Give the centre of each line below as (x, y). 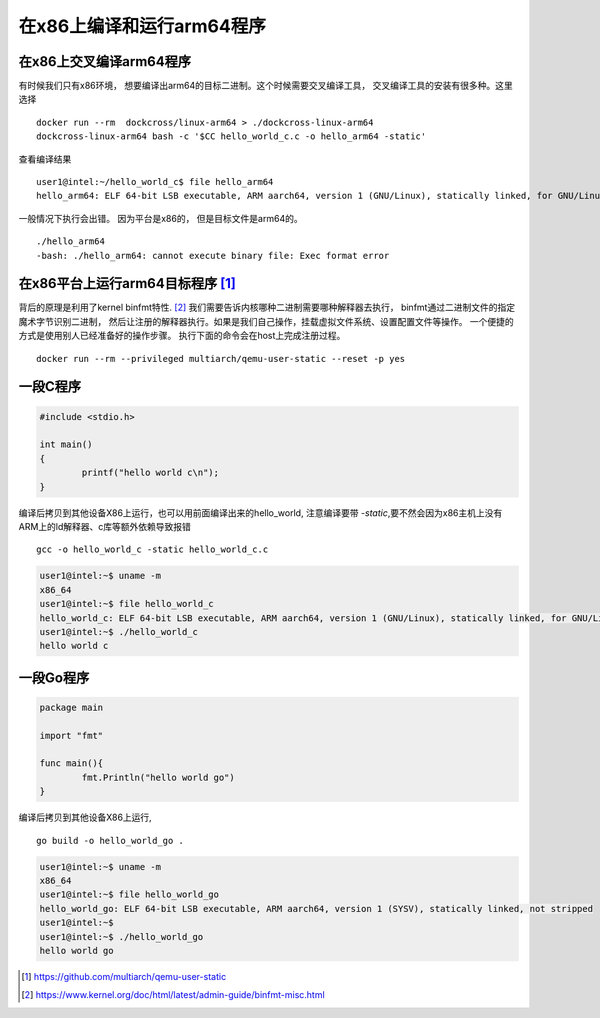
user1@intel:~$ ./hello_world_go (121, 936)
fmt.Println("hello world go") (158, 777)
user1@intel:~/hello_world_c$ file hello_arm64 (155, 182)
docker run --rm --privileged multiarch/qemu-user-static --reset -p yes (221, 358)
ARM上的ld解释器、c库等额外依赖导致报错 (105, 526)
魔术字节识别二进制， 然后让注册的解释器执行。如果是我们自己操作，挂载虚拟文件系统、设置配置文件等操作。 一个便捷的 (266, 321)
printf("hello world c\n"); (150, 473)
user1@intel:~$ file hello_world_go (129, 894)
